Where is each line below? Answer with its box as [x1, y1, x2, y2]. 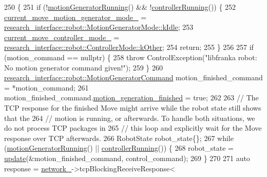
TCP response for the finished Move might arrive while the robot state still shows [4, 102, 261, 113]
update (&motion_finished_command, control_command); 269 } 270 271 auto [4, 152, 250, 163]
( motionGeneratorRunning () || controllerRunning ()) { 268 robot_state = [4, 143, 234, 153]
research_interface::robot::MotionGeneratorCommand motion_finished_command [4, 72, 263, 83]
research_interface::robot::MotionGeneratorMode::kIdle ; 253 [4, 22, 194, 32]
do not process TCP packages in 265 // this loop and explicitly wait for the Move [4, 122, 262, 133]
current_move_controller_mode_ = [4, 31, 120, 42]
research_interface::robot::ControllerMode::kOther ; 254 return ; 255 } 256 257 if [4, 42, 254, 52]
